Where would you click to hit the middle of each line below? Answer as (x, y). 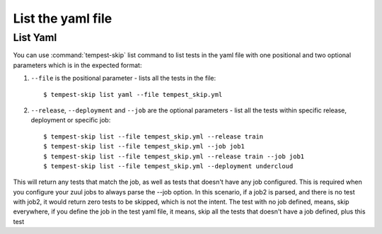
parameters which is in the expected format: (77, 65)
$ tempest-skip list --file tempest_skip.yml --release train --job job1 (174, 156)
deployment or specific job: (71, 120)
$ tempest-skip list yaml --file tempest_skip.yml (133, 94)
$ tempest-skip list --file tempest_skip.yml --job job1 (144, 146)
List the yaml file (63, 18)
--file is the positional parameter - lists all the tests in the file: (123, 78)
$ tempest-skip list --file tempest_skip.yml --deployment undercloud (168, 166)
